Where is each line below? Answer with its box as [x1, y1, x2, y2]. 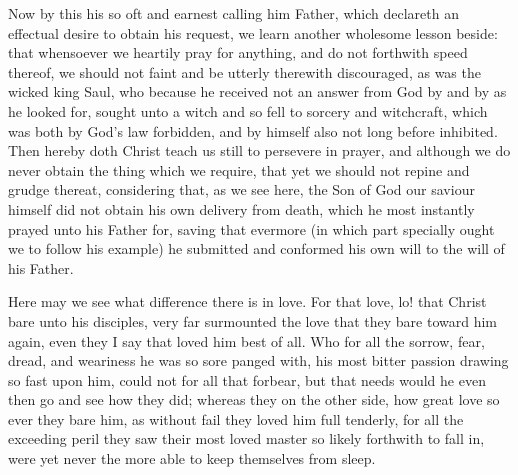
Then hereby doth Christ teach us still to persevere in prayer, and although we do [8, 140, 511, 161]
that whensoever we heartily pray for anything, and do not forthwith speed [8, 42, 468, 63]
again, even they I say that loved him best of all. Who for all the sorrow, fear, [8, 330, 485, 351]
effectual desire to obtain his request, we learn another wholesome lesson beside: [8, 22, 498, 43]
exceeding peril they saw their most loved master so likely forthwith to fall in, [8, 428, 485, 449]
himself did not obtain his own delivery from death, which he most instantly [8, 198, 475, 219]
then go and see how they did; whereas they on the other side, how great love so [8, 389, 500, 410]
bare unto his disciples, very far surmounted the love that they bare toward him [8, 310, 497, 331]
